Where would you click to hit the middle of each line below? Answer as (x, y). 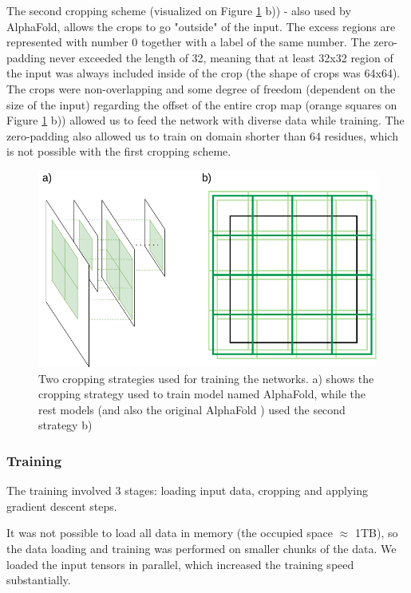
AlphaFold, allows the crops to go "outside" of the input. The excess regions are (201, 26)
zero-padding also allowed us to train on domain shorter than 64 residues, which (202, 135)
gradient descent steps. (62, 506)
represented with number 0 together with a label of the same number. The (188, 42)
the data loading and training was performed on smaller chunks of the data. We (202, 548)
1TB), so (376, 533)
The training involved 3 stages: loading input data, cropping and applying (187, 490)
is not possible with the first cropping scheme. (119, 151)
